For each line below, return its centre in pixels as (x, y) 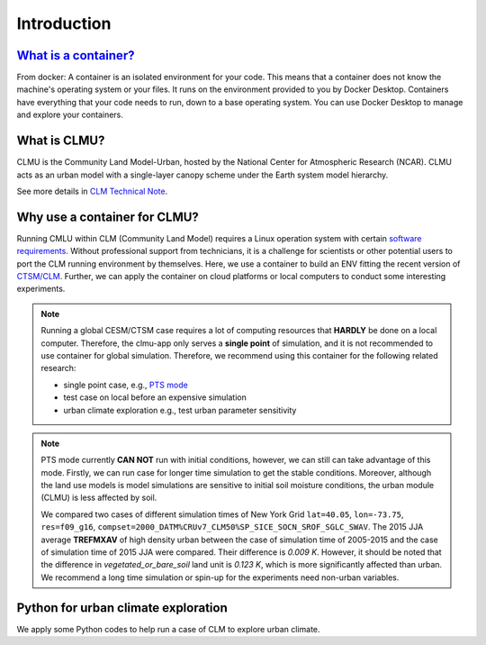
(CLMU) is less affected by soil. (99, 498)
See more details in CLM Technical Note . (92, 191)
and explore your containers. (70, 115)
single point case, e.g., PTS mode (126, 385)
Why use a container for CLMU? (108, 217)
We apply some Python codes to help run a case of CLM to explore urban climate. (168, 629)
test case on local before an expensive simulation (155, 397)
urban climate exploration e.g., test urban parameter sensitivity (180, 410)
